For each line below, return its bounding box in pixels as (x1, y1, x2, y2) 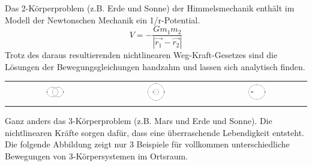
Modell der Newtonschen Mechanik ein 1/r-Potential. (5, 13, 200, 26)
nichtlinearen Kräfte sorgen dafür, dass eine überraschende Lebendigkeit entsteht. (5, 126, 304, 138)
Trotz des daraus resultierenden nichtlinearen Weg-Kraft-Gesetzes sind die (5, 49, 278, 61)
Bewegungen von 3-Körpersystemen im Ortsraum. (5, 149, 188, 162)
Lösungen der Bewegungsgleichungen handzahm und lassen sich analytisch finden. (5, 60, 305, 73)
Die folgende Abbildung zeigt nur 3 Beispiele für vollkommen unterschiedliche (5, 138, 290, 150)
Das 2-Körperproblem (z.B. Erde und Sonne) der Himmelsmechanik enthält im (5, 2, 295, 14)
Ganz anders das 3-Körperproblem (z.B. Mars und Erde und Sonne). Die (5, 114, 272, 126)
